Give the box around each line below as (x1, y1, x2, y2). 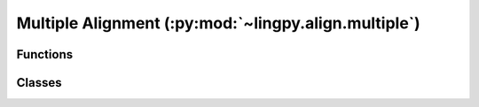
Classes (16, 75, 62, 90)
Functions (16, 47, 74, 62)
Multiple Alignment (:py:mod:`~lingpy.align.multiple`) (16, 13, 420, 33)
